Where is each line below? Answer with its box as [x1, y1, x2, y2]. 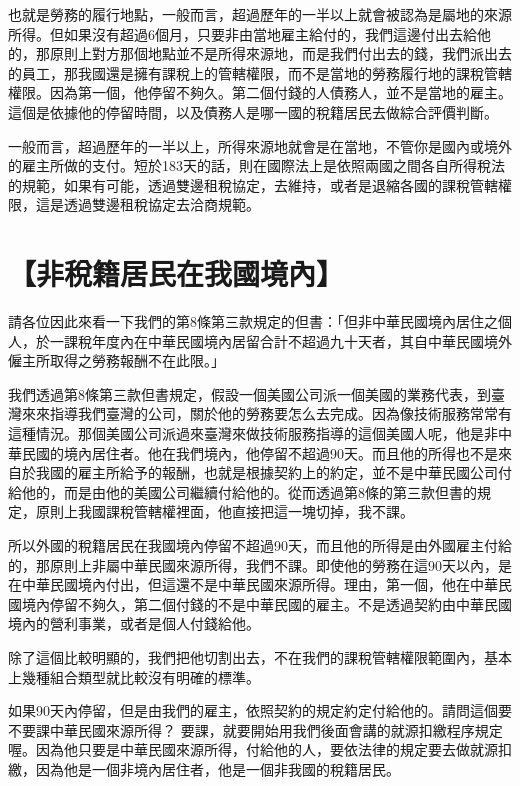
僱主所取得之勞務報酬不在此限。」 [8, 350, 225, 371]
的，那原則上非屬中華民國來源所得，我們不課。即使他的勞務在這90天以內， [8, 554, 498, 575]
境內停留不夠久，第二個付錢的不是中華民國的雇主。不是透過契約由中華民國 [21, 593, 512, 614]
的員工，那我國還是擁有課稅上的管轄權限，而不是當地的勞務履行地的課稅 [8, 62, 484, 83]
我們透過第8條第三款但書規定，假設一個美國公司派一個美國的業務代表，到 [8, 383, 491, 404]
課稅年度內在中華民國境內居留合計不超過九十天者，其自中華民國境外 [63, 330, 512, 351]
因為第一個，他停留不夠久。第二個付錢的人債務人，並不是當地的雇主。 [49, 82, 512, 103]
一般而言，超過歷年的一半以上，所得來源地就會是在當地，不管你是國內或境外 [8, 135, 512, 156]
